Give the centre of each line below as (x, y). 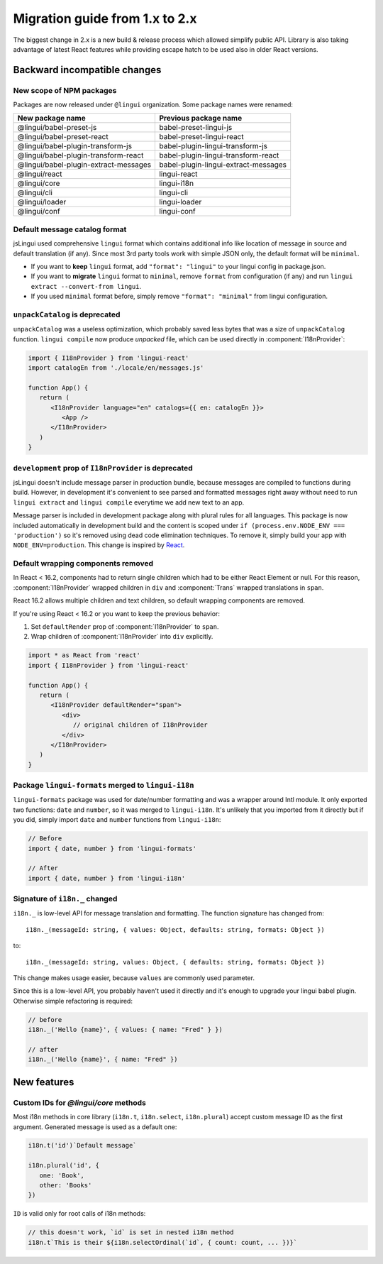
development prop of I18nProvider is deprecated (103, 468)
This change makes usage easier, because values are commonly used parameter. (134, 978)
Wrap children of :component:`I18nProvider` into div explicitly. (122, 637)
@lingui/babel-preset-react (63, 137)
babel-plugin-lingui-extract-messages (223, 165)
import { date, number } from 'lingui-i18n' (107, 878)
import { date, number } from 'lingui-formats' (112, 848)
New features (44, 1082)
